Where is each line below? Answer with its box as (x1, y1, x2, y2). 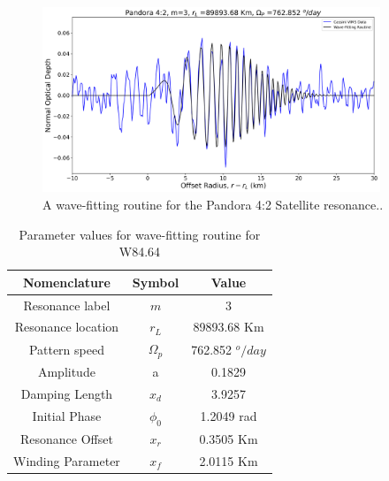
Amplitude (37, 363, 95, 381)
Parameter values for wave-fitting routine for (19, 225, 261, 243)
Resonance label (23, 295, 111, 314)
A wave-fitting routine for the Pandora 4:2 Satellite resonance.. (42, 195, 384, 214)
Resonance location (14, 317, 119, 336)
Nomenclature (22, 272, 111, 291)
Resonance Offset (19, 429, 113, 447)
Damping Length (20, 384, 113, 402)
